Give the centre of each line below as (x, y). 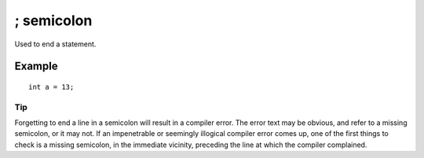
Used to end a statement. (55, 44)
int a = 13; (51, 87)
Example (36, 66)
